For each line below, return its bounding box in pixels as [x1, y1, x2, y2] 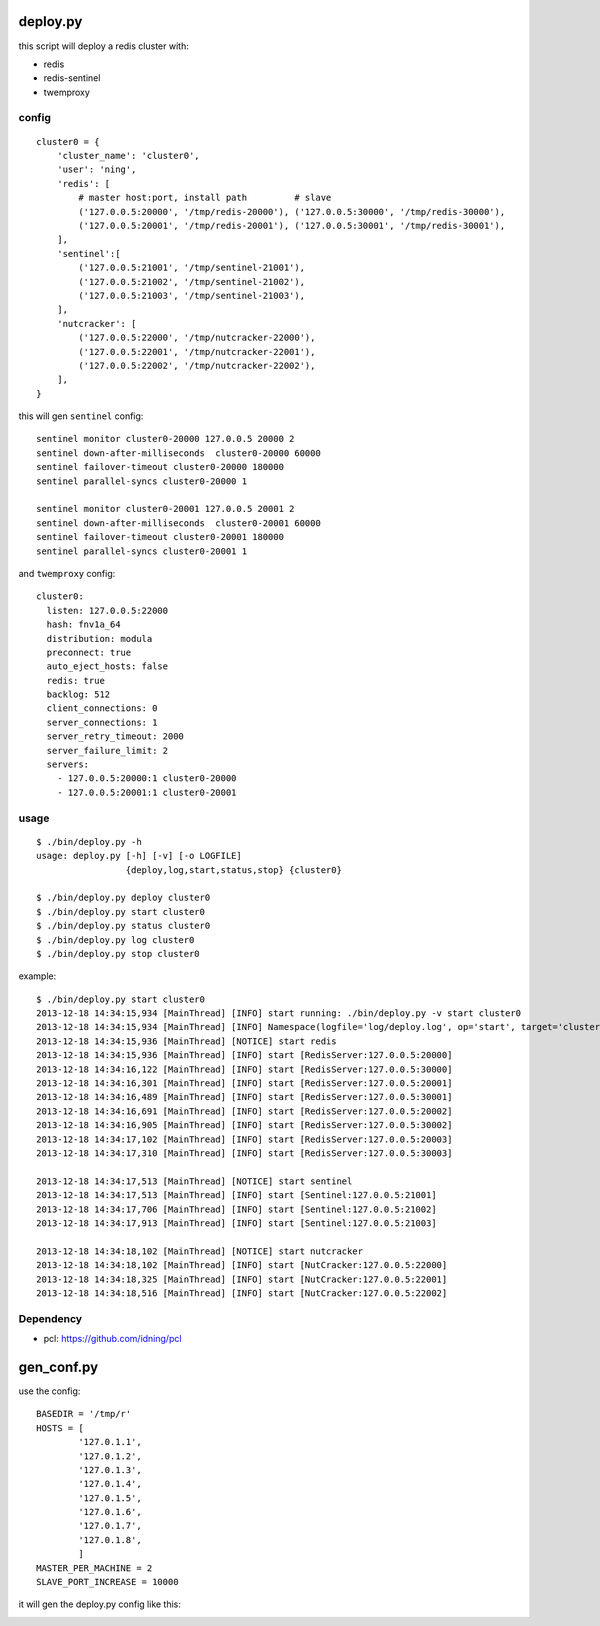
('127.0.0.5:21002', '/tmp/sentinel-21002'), [78, 276, 305, 287]
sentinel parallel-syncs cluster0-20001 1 [36, 545, 248, 557]
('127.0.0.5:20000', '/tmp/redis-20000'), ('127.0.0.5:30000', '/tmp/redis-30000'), [78, 206, 506, 217]
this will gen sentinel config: [18, 410, 144, 422]
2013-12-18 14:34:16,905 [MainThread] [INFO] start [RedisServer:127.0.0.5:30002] [36, 1120, 453, 1131]
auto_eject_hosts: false [46, 661, 169, 672]
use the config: [18, 1385, 81, 1397]
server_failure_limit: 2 [46, 745, 169, 756]
